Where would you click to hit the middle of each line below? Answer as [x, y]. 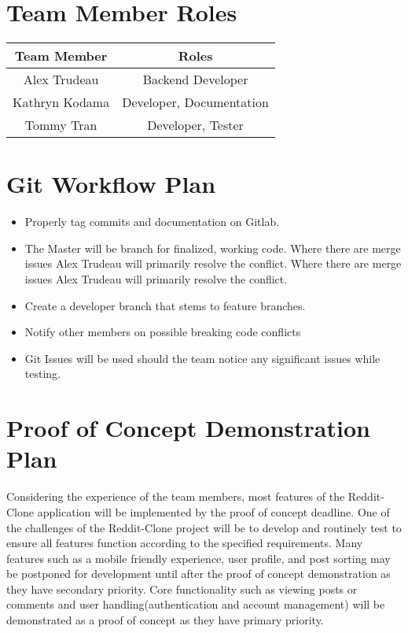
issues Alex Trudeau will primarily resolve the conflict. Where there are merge [213, 263]
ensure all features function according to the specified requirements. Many [185, 543]
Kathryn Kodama [61, 102]
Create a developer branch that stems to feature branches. [165, 305]
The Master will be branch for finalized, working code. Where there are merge [213, 248]
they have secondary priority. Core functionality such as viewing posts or [182, 589]
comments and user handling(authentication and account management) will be [196, 604]
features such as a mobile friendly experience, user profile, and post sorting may [198, 558]
